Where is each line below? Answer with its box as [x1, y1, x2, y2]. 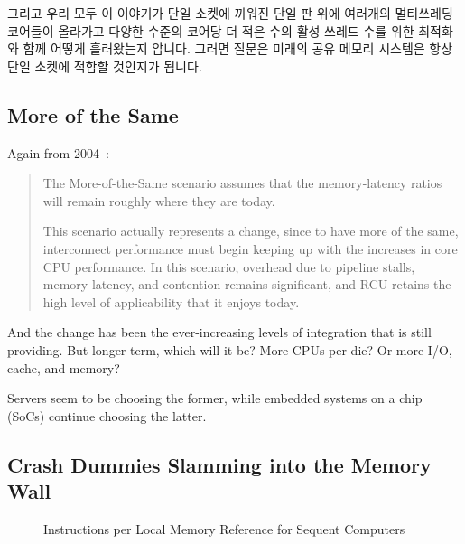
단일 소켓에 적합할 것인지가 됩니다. [7, 56, 202, 75]
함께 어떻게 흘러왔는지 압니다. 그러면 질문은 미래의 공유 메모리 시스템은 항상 [23, 39, 453, 58]
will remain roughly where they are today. [42, 191, 275, 210]
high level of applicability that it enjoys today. [42, 292, 300, 311]
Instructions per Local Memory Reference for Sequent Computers [43, 519, 405, 538]
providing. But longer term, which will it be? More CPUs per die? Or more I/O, [7, 340, 452, 359]
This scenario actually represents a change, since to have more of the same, [42, 221, 459, 240]
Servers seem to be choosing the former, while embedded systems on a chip [7, 389, 423, 408]
